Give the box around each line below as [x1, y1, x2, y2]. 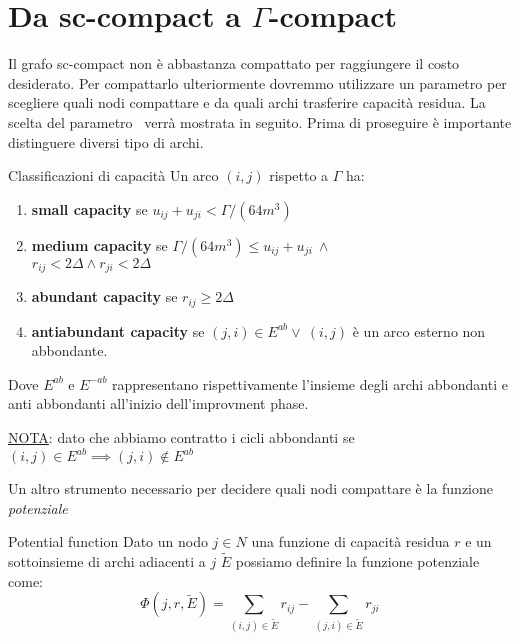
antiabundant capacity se [31, 320, 205, 341]
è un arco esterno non [352, 320, 486, 341]
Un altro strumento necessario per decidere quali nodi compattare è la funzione [8, 478, 494, 499]
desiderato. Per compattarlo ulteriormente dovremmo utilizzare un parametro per [8, 72, 507, 93]
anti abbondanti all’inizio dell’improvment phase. [8, 393, 309, 414]
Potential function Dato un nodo [8, 531, 208, 552]
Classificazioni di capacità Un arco [8, 165, 219, 186]
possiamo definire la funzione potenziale [235, 551, 480, 572]
